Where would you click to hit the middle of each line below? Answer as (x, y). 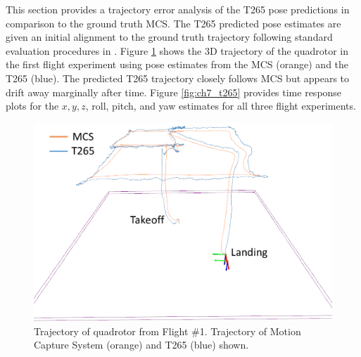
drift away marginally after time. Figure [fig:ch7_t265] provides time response (174, 92)
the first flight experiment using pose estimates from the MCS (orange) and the (177, 64)
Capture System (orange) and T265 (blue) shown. (141, 345)
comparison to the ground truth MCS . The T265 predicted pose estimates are (173, 23)
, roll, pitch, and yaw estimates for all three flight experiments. (221, 106)
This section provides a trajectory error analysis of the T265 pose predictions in (178, 9)
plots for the (32, 106)
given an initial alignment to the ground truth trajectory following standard (169, 37)
